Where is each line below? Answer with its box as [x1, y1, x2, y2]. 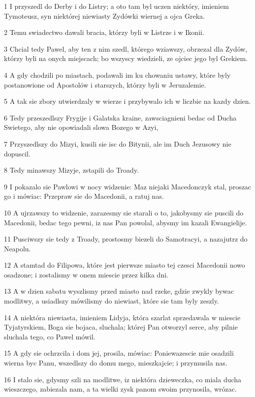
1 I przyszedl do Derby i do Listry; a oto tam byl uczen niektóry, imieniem [4, 1, 229, 11]
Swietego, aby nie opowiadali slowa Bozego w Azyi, [4, 122, 159, 132]
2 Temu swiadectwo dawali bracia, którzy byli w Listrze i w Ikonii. [4, 27, 204, 37]
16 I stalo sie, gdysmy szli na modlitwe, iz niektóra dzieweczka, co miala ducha [4, 374, 242, 384]
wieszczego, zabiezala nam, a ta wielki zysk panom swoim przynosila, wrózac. [4, 384, 237, 394]
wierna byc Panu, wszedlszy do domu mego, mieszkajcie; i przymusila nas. [4, 358, 227, 368]
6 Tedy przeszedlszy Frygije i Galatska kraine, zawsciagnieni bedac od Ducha [4, 112, 237, 122]
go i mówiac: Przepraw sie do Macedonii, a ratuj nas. [4, 191, 164, 201]
